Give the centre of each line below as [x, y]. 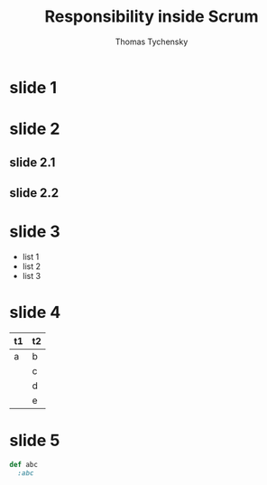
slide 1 [33, 87]
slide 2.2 [34, 193]
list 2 [32, 266]
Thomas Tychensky [152, 42]
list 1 [31, 256]
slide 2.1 [32, 162]
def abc [24, 464]
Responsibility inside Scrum [152, 17]
